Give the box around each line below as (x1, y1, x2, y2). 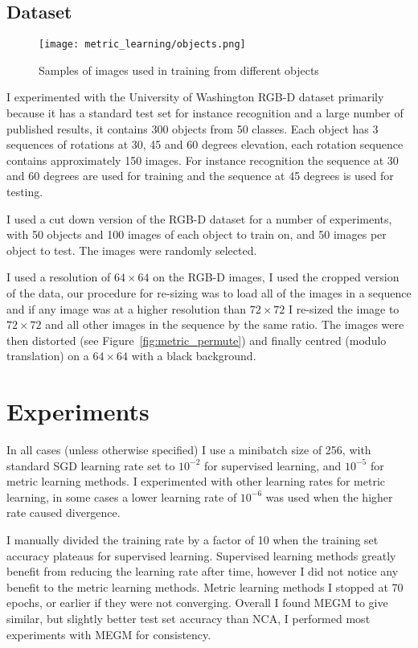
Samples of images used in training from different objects (39, 61, 319, 78)
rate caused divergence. (6, 504, 121, 521)
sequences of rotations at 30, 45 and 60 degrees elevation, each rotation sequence (6, 136, 404, 153)
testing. (6, 183, 43, 200)
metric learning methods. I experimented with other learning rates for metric (6, 473, 386, 490)
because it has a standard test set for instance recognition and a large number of (6, 105, 404, 121)
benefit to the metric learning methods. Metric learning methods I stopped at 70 (6, 578, 404, 595)
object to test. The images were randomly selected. (6, 241, 257, 258)
